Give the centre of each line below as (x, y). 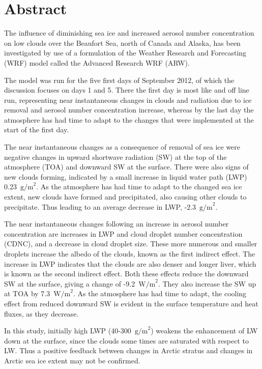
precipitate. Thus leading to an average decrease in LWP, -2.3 (100, 206)
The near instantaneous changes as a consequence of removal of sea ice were (122, 147)
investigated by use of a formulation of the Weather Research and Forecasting (125, 53)
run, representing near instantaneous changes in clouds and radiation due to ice (128, 100)
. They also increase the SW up (207, 283)
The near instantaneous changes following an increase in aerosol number (117, 224)
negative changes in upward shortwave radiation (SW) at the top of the (115, 157)
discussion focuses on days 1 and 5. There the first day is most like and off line (127, 90)
